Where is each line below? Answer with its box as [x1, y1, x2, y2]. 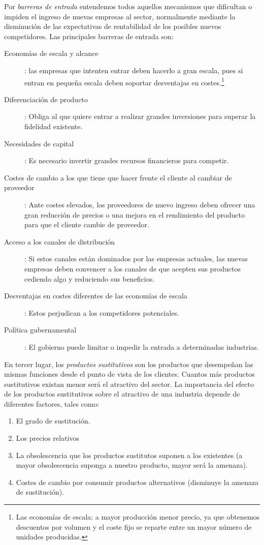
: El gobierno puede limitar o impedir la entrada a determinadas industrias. [24, 341, 259, 352]
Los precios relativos [16, 433, 79, 443]
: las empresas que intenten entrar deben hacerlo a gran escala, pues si [24, 65, 243, 75]
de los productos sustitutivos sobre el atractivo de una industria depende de [4, 388, 240, 399]
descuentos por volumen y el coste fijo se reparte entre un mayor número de [16, 521, 252, 532]
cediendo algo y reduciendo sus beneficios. [24, 273, 155, 284]
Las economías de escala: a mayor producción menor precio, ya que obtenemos [16, 511, 260, 522]
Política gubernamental [4, 324, 77, 335]
